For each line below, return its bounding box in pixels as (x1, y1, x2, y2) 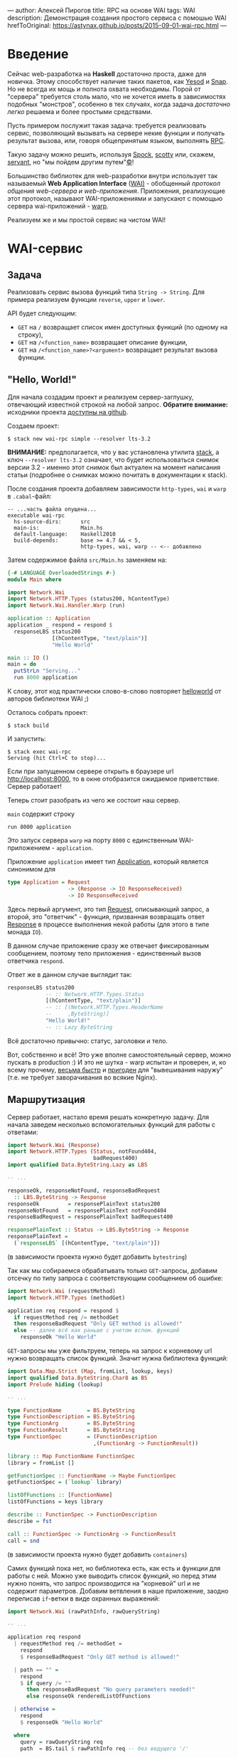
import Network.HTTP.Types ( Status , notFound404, (7, 1148, 158, 1156)
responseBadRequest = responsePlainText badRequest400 (7, 1213, 173, 1220)
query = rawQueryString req (20, 1738, 103, 1745)
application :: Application (7, 615, 91, 622)
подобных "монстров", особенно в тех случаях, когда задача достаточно (7, 100, 231, 108)
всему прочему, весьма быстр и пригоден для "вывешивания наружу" (7, 1065, 224, 1074)
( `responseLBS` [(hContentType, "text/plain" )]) (13, 1240, 161, 1247)
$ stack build (7, 722, 50, 729)
